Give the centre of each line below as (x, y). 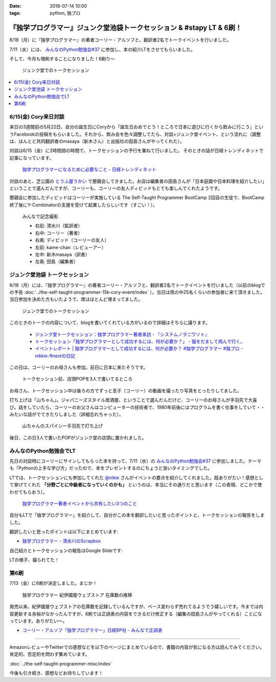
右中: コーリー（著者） (59, 233)
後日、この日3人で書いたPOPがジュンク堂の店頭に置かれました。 (78, 437)
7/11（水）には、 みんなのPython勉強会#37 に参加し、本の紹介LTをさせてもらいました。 (102, 49)
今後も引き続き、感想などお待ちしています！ (56, 673)
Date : (15, 6)
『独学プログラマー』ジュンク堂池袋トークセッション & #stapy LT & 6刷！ (126, 28)
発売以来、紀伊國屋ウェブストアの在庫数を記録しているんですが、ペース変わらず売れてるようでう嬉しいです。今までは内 (136, 607)
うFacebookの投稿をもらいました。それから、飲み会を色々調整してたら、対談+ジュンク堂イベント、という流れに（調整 (135, 134)
